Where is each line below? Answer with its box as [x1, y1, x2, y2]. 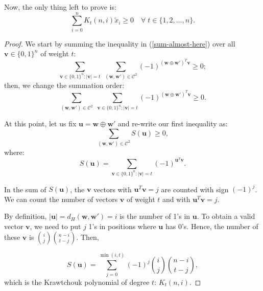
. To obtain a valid [197, 211, 255, 221]
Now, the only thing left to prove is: [4, 2, 116, 12]
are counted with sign [161, 184, 229, 194]
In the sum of [4, 184, 46, 194]
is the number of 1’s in [119, 211, 190, 221]
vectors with [93, 184, 132, 194]
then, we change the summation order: [4, 79, 125, 90]
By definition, [4, 211, 47, 221]
